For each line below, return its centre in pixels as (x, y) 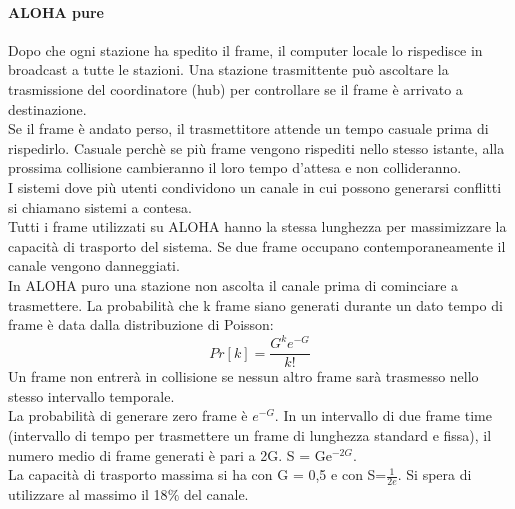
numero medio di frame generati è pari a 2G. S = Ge (170, 454)
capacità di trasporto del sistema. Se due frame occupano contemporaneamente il (257, 245)
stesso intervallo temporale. (91, 395)
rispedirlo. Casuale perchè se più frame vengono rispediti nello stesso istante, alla (256, 147)
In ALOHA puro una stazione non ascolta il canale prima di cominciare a (233, 284)
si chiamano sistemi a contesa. (100, 206)
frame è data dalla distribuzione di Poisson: (141, 324)
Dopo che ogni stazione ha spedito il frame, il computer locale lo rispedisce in (245, 49)
